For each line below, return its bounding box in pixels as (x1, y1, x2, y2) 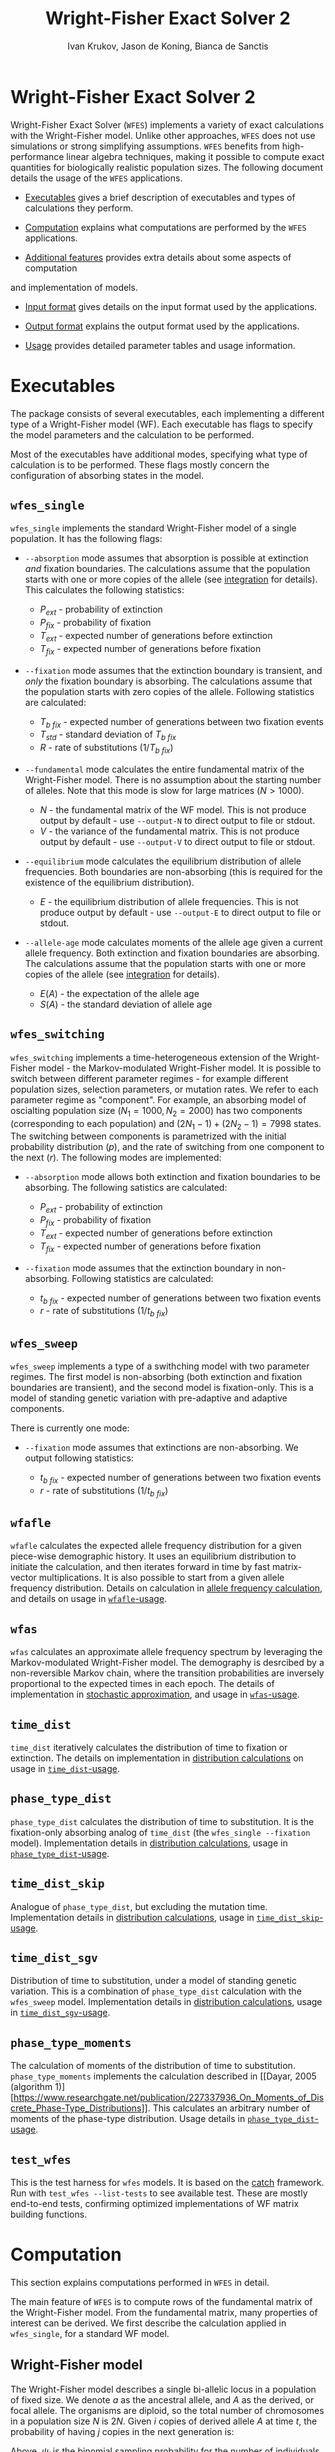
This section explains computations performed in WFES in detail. (10, 2277, 270, 2289)
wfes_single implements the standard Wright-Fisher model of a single (10, 522, 297, 534)
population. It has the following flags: (10, 533, 163, 545)
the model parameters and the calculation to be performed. (10, 428, 255, 441)
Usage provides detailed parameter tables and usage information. (24, 339, 296, 351)
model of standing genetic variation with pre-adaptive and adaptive (10, 1392, 288, 1404)
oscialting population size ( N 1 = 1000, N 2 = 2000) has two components (10, 1104, 303, 1119)
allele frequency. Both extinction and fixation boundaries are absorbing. (24, 947, 320, 959)
